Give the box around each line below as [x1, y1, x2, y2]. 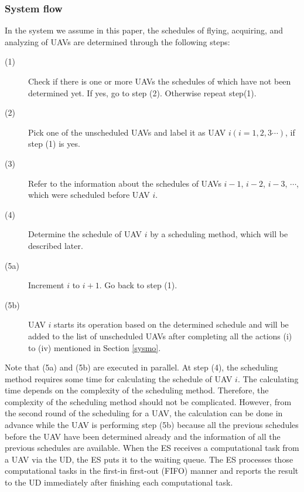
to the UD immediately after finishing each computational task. [5, 476, 233, 488]
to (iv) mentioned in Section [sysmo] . [28, 341, 161, 353]
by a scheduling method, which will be [150, 228, 288, 240]
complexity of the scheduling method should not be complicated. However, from [5, 395, 292, 407]
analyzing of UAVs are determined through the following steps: [5, 35, 230, 48]
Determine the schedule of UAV [28, 228, 142, 240]
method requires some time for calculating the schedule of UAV [5, 372, 233, 385]
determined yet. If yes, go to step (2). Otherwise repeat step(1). [28, 86, 257, 99]
